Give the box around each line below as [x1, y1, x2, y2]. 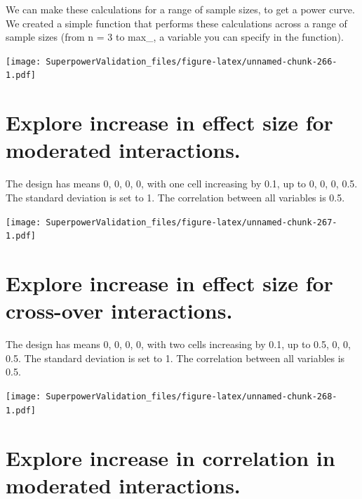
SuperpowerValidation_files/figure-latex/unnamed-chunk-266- [46, 56, 337, 67]
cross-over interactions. [6, 296, 233, 325]
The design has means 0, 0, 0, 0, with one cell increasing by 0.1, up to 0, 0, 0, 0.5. [6, 176, 358, 191]
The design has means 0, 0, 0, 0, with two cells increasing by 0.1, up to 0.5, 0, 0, [6, 337, 351, 352]
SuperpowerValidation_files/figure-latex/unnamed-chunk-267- [46, 217, 337, 227]
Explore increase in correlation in [6, 443, 335, 472]
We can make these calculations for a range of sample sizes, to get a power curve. [6, 2, 355, 16]
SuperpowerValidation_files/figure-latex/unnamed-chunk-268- [46, 392, 337, 401]
